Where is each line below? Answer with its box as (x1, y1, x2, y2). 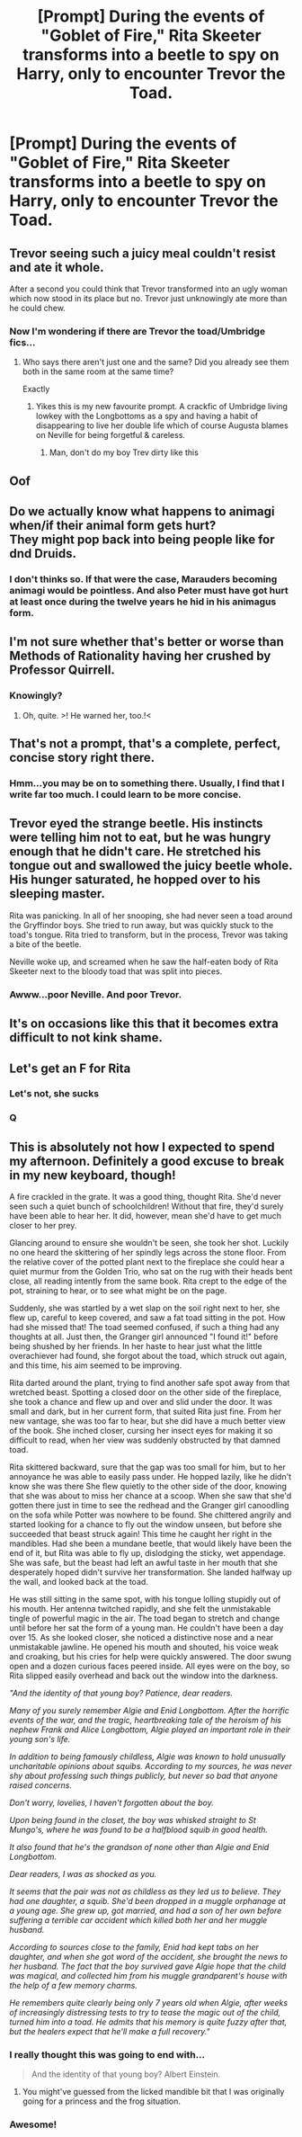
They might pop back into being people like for (9, 532, 275, 548)
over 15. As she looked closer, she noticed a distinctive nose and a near (9, 1632, 274, 1643)
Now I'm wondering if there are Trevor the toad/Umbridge (9, 325, 266, 337)
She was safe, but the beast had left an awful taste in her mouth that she (9, 1558, 279, 1569)
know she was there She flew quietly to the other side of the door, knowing (9, 1481, 288, 1492)
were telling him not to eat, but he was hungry (9, 830, 271, 845)
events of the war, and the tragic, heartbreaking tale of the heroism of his (9, 1715, 281, 1726)
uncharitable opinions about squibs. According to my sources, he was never (9, 1761, 292, 1772)
